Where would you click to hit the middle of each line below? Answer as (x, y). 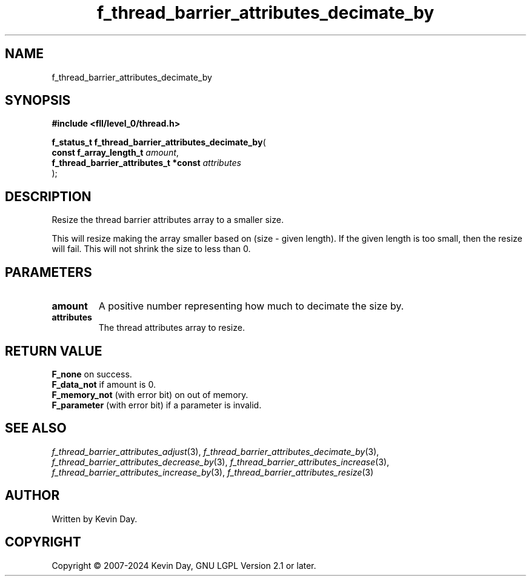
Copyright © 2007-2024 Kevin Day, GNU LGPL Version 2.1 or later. (184, 565)
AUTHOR (32, 496)
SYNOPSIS (38, 101)
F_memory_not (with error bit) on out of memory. (150, 394)
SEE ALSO (36, 428)
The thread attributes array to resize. (172, 328)
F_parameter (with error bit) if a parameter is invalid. (157, 405)
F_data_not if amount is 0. (104, 384)
